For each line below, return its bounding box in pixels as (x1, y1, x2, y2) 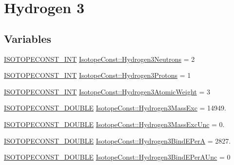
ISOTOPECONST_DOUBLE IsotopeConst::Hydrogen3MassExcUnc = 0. (4, 119, 225, 129)
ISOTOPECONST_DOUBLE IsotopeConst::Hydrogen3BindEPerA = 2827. (4, 135, 231, 146)
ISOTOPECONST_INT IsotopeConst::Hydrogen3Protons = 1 (4, 70, 191, 80)
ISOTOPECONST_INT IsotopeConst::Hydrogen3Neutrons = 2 (4, 54, 195, 64)
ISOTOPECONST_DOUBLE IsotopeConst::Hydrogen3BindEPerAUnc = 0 (4, 152, 231, 162)
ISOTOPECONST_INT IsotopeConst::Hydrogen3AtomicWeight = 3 (4, 86, 210, 96)
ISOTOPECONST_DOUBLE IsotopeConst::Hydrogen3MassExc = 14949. (4, 103, 226, 113)
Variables (4, 31, 52, 46)
